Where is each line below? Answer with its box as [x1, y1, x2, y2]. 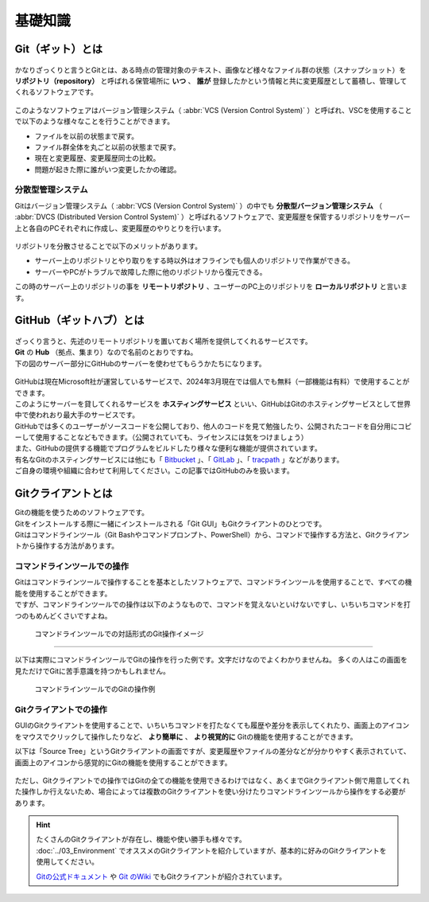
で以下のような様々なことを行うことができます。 [14, 116, 175, 127]
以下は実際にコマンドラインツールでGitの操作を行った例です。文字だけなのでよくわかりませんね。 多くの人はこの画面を [14, 655, 408, 665]
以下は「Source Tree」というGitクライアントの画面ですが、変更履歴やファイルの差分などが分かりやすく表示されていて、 [14, 747, 411, 756]
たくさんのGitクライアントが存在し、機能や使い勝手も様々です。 [36, 834, 246, 844]
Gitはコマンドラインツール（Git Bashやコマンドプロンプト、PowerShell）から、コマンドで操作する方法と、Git [14, 529, 375, 539]
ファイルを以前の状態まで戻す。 [34, 131, 139, 141]
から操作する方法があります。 [21, 541, 119, 551]
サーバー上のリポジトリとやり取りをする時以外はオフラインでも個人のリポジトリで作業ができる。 [34, 256, 355, 266]
